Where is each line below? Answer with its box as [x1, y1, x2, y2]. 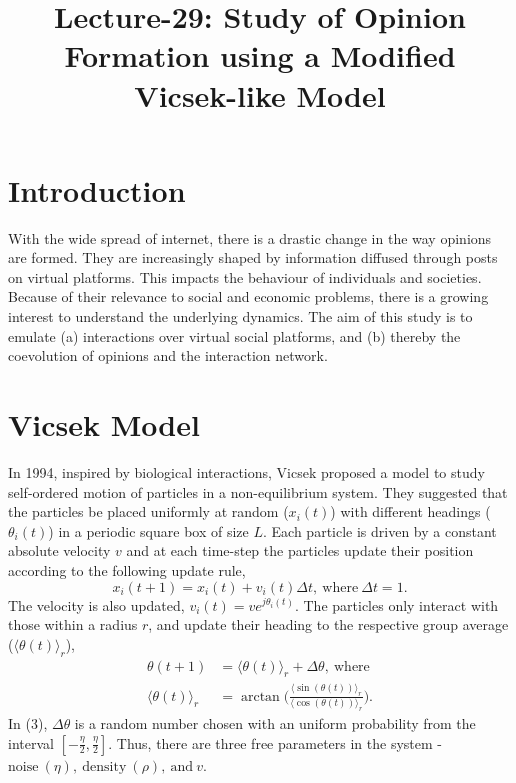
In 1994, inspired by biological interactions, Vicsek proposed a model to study [8, 461, 485, 482]
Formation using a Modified [64, 35, 456, 76]
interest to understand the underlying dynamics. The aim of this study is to [8, 306, 473, 327]
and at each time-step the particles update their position [126, 540, 474, 561]
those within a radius [8, 614, 138, 635]
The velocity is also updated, [8, 594, 185, 615]
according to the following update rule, [8, 559, 246, 580]
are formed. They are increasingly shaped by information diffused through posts [8, 247, 498, 268]
